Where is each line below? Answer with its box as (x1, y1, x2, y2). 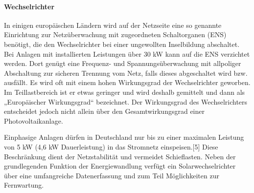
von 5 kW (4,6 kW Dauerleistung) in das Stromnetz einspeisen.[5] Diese (4, 141, 218, 151)
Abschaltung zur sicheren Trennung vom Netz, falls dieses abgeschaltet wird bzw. (4, 67, 248, 78)
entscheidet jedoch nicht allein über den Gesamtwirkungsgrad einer (4, 106, 205, 116)
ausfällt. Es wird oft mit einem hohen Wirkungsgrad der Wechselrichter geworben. (4, 77, 251, 87)
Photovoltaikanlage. (4, 115, 63, 126)
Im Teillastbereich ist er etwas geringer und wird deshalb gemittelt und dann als (4, 86, 245, 97)
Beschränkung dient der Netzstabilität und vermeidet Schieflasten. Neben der (4, 151, 236, 161)
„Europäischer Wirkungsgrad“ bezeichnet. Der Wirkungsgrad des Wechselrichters (4, 96, 248, 107)
